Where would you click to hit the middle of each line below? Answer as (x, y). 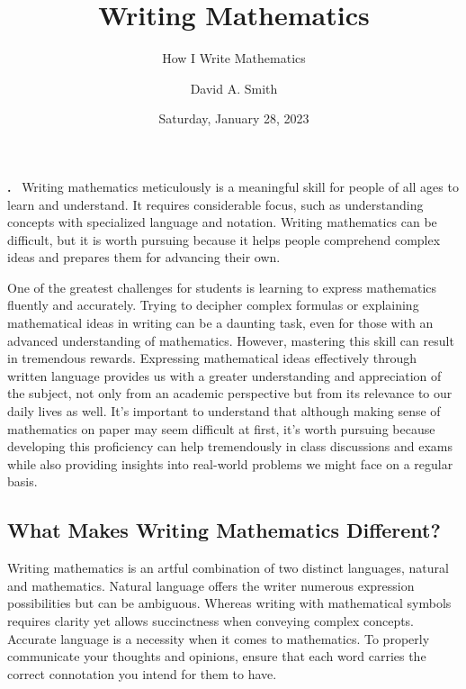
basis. (22, 481)
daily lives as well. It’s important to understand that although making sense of (224, 411)
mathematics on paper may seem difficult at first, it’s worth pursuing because (221, 428)
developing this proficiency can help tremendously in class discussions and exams (230, 446)
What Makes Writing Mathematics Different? (224, 530)
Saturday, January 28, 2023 (234, 118)
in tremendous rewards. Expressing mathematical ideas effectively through (212, 358)
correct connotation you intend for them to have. (142, 673)
